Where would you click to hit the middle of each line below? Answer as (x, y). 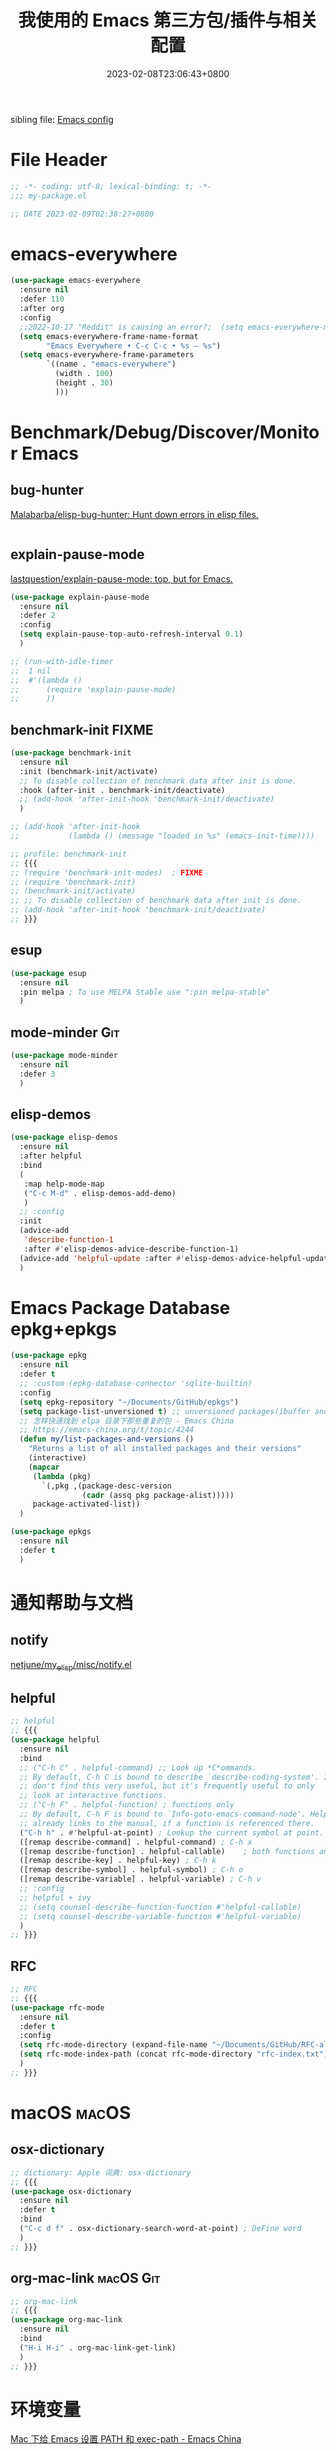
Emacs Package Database (120, 1307)
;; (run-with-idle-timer (62, 661)
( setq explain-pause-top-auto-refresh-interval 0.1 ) (131, 634)
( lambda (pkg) (62, 1476)
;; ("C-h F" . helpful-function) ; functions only (127, 1805)
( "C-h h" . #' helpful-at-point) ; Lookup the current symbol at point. (172, 1832)
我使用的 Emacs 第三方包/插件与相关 (168, 20)
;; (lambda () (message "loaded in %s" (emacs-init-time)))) (162, 836)
